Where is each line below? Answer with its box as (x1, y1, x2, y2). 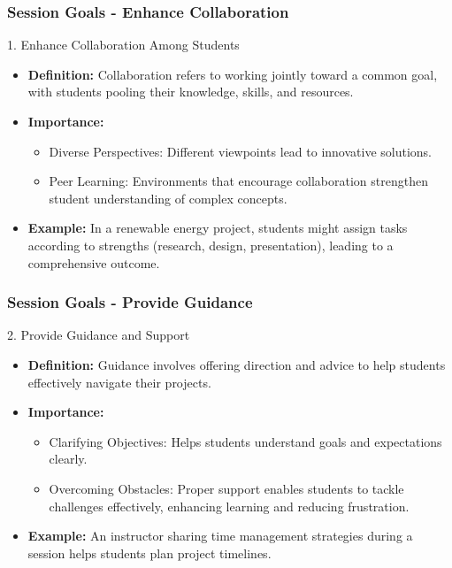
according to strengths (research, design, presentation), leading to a (27, 235, 394, 254)
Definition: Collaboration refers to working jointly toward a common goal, (27, 65, 438, 83)
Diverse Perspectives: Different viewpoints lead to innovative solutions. (49, 142, 433, 160)
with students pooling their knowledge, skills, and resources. (27, 82, 354, 101)
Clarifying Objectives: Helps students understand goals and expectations (49, 432, 442, 450)
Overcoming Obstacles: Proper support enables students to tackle (49, 479, 404, 497)
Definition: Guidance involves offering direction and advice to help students (27, 355, 446, 373)
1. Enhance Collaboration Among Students (7, 35, 240, 54)
